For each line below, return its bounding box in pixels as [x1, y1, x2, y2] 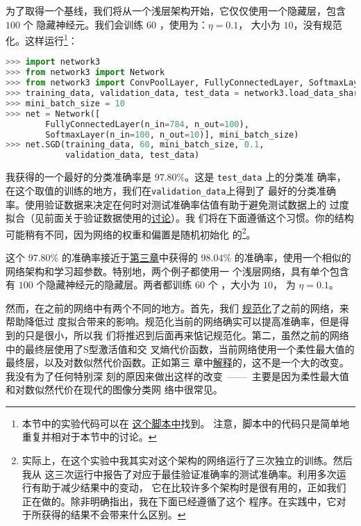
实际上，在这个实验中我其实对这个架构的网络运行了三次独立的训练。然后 [22, 453, 353, 468]
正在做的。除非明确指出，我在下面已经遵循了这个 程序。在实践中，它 [22, 493, 337, 508]
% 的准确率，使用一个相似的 [223, 249, 351, 264]
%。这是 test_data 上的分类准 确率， [176, 170, 346, 184]
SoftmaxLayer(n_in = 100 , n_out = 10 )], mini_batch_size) [45, 129, 299, 140]
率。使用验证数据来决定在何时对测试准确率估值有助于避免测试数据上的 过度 [6, 197, 349, 211]
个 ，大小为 [208, 277, 260, 292]
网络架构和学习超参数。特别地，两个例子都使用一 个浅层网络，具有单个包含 [6, 263, 349, 278]
